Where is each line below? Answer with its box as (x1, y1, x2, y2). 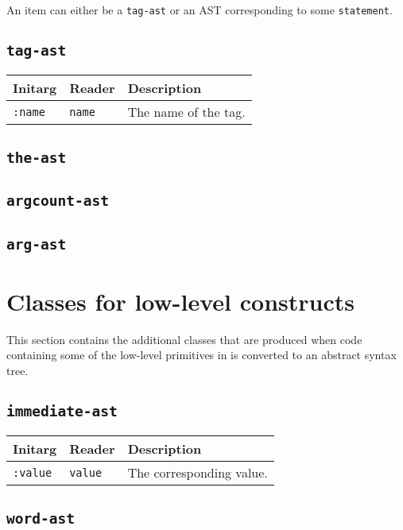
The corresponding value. (127, 463, 268, 482)
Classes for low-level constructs (6, 284, 355, 317)
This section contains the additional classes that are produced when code (6, 331, 362, 347)
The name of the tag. (127, 103, 246, 122)
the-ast (6, 149, 67, 166)
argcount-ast (6, 192, 109, 210)
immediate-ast (6, 402, 118, 420)
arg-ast (6, 235, 67, 253)
